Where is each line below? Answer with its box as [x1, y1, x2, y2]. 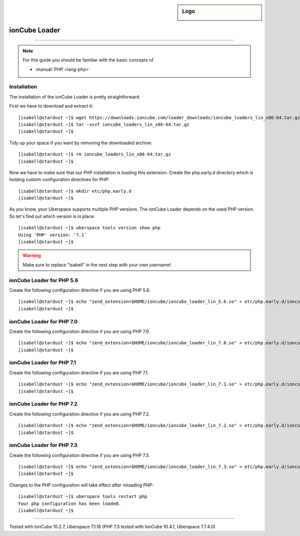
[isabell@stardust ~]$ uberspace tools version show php [18, 225, 161, 231]
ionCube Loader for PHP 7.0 [9, 318, 77, 325]
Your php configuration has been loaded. [18, 500, 121, 506]
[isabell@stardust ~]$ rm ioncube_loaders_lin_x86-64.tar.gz [18, 152, 171, 157]
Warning [22, 253, 41, 259]
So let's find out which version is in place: [9, 213, 95, 219]
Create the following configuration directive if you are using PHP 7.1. [9, 369, 149, 375]
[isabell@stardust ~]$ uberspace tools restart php [18, 493, 147, 499]
